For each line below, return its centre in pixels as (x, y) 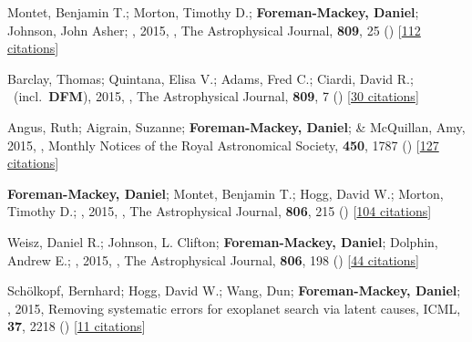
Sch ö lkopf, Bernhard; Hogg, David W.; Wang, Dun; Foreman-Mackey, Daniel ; (234, 290)
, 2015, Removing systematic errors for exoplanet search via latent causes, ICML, (234, 308)
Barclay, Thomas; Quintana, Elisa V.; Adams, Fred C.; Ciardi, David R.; (210, 78)
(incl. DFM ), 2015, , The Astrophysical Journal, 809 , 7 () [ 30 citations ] (216, 96)
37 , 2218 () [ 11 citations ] (77, 326)
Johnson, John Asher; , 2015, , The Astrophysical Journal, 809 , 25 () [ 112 (214, 30)
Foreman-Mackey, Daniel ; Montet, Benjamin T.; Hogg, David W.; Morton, (226, 193)
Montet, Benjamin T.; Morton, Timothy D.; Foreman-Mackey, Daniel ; (213, 12)
